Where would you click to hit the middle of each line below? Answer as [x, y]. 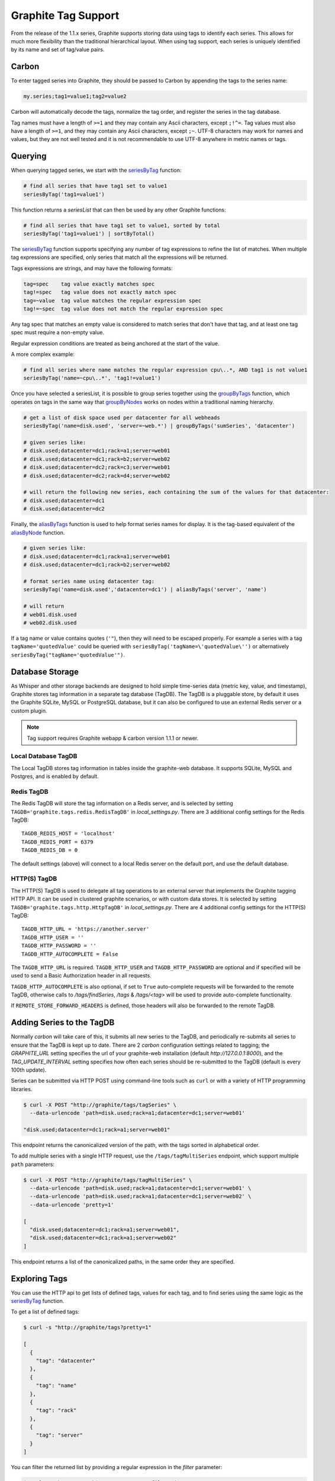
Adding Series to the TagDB [63, 1023]
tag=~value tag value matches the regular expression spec [112, 300]
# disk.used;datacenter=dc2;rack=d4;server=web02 [97, 476]
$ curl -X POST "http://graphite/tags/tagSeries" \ [100, 1105]
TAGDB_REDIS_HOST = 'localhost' [68, 834]
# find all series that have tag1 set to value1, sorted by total [122, 225]
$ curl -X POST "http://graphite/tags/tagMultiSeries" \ [108, 1180]
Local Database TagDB [44, 756]
